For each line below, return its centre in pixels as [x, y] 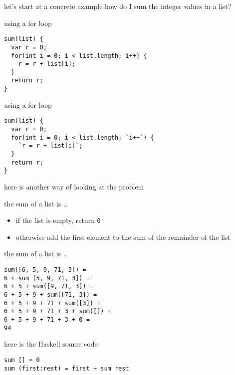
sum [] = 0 [22, 360]
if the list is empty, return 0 [58, 220]
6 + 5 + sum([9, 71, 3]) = [49, 286]
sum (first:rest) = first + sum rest [67, 368]
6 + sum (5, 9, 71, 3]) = [47, 278]
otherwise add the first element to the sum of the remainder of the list [123, 237]
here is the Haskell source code [51, 344]
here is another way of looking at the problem [74, 186]
